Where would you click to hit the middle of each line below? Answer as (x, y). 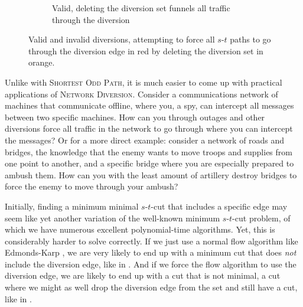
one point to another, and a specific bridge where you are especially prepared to (149, 163)
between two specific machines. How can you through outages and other (135, 117)
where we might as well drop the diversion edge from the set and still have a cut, (151, 287)
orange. (42, 62)
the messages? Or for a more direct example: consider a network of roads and (145, 140)
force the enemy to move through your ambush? (92, 186)
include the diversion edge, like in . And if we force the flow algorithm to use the (151, 264)
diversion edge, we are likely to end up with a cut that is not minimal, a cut (143, 275)
